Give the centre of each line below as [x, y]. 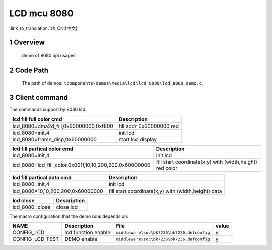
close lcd [67, 207]
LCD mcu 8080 [41, 13]
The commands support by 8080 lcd [47, 110]
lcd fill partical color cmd [43, 149]
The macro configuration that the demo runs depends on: [69, 216]
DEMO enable [81, 239]
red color [167, 168]
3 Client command [39, 98]
